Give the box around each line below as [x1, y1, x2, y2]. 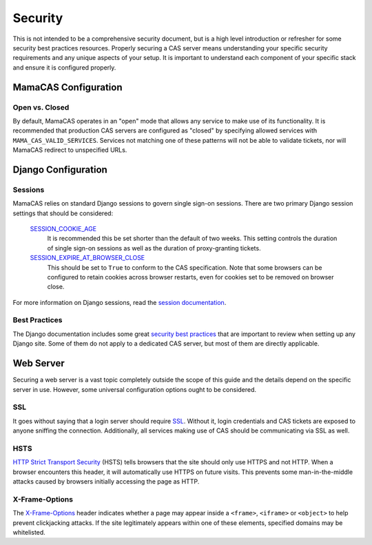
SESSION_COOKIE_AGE [30, 224, 96, 232]
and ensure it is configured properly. [12, 63, 116, 72]
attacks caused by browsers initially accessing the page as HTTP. [12, 477, 200, 486]
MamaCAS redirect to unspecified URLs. [12, 146, 127, 155]
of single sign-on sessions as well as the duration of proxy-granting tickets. [47, 244, 261, 252]
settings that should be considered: [12, 209, 114, 217]
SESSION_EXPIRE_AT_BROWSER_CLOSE [30, 254, 145, 262]
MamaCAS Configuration [12, 81, 123, 93]
